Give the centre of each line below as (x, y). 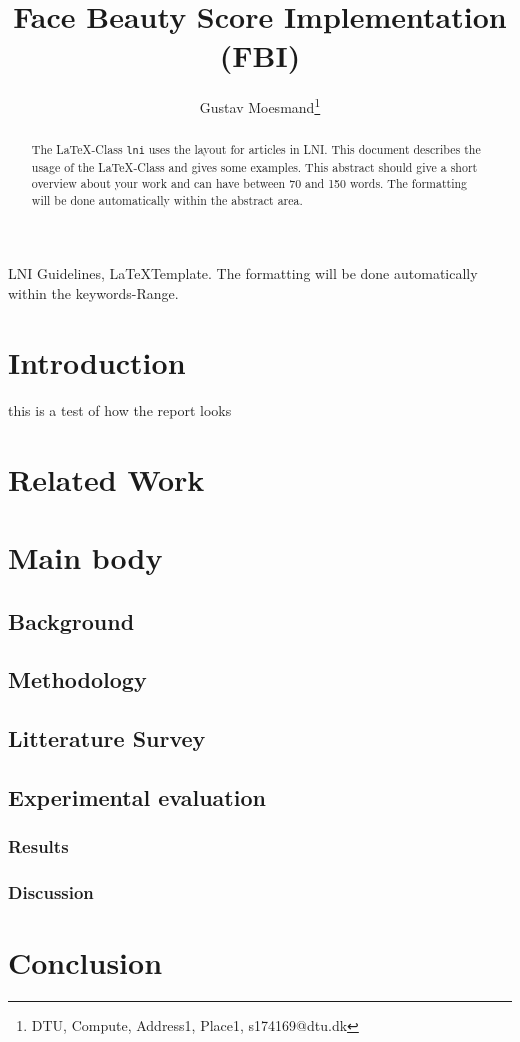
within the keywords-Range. (93, 293)
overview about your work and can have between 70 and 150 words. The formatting (249, 183)
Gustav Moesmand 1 (260, 105)
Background (71, 620)
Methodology (77, 679)
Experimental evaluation (137, 796)
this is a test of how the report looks (120, 409)
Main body (85, 556)
